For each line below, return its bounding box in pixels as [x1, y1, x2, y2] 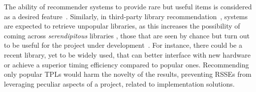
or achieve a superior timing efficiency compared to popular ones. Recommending [4, 59, 249, 69]
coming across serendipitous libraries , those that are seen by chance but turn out [4, 30, 250, 40]
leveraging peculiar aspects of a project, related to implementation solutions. [4, 78, 235, 89]
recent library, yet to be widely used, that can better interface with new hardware [4, 49, 251, 60]
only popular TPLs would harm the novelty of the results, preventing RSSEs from [4, 69, 252, 79]
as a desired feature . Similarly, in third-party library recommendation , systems [4, 11, 248, 21]
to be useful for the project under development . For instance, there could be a [4, 40, 242, 50]
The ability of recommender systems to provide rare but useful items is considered [4, 1, 252, 11]
